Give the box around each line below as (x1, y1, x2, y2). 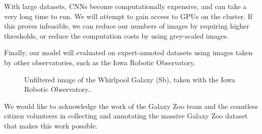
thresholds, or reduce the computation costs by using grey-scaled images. (4, 30, 229, 41)
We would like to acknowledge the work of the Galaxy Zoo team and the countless (4, 100, 258, 111)
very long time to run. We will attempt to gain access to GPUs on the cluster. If (4, 11, 253, 21)
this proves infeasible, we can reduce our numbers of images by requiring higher (4, 21, 249, 31)
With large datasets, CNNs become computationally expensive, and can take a (4, 1, 247, 11)
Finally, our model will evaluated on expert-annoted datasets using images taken (4, 47, 253, 58)
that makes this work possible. (4, 120, 98, 130)
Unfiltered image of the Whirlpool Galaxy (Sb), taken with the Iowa (24, 74, 235, 84)
